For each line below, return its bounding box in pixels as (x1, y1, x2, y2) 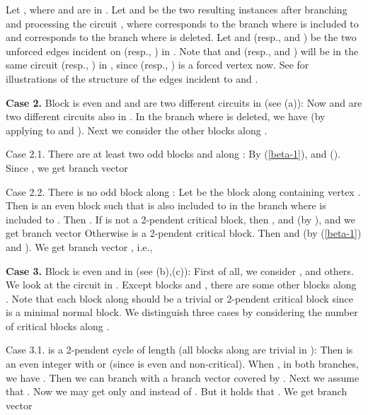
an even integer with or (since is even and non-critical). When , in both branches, (6, 356, 359, 371)
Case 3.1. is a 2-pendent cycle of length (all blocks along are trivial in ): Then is (6, 342, 353, 357)
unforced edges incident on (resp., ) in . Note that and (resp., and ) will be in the (6, 43, 359, 58)
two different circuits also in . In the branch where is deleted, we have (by (6, 109, 326, 124)
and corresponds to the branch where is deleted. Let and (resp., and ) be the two (6, 30, 357, 45)
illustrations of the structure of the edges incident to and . (6, 71, 258, 86)
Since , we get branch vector (6, 160, 128, 175)
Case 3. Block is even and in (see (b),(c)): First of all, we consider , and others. (6, 263, 354, 278)
